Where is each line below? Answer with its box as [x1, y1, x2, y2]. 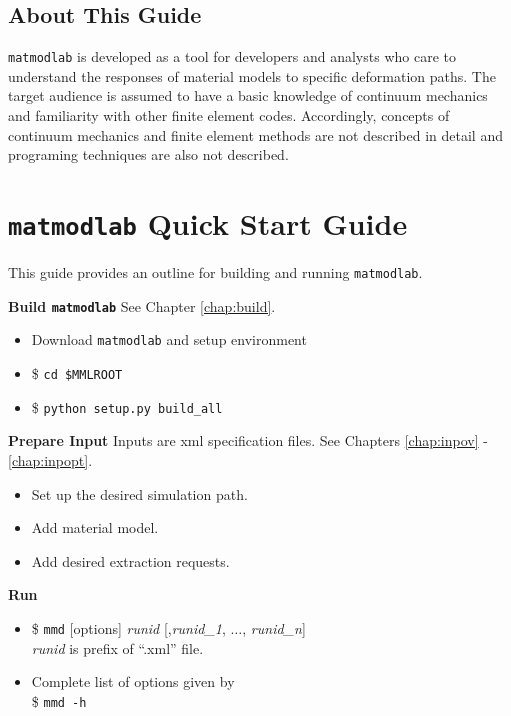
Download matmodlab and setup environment [31, 329, 307, 350]
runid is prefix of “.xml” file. [31, 637, 204, 658]
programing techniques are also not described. [8, 144, 289, 165]
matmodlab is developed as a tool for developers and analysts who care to [8, 46, 456, 67]
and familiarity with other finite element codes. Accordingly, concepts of [8, 105, 450, 126]
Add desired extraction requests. [31, 550, 230, 571]
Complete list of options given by [31, 671, 235, 692]
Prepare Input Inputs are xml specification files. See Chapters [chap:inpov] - [8, 430, 488, 451]
